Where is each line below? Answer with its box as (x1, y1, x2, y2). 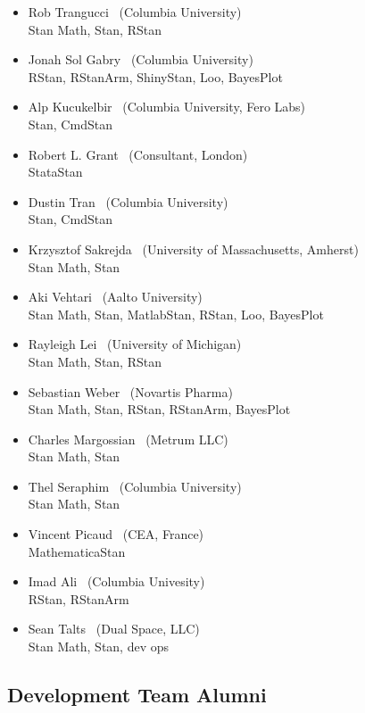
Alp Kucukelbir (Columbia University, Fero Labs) (28, 97, 306, 116)
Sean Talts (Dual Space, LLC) (28, 619, 200, 638)
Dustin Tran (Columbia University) (28, 192, 228, 211)
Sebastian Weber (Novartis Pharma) (28, 382, 233, 401)
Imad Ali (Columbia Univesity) (28, 572, 205, 591)
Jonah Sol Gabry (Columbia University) (28, 50, 253, 69)
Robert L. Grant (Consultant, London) (28, 145, 248, 163)
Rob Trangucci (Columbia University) (28, 3, 242, 21)
